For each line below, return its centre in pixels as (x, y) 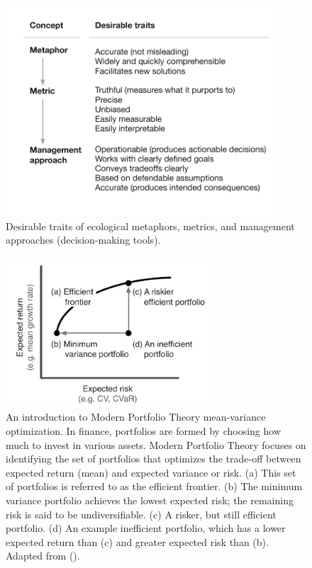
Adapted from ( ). (43, 556)
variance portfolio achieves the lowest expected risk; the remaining (150, 500)
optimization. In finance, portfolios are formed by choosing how (144, 430)
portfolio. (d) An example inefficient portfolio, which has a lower (146, 528)
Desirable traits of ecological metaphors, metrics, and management (150, 226)
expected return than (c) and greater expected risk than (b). (137, 541)
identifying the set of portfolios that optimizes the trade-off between (154, 459)
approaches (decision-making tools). (83, 240)
